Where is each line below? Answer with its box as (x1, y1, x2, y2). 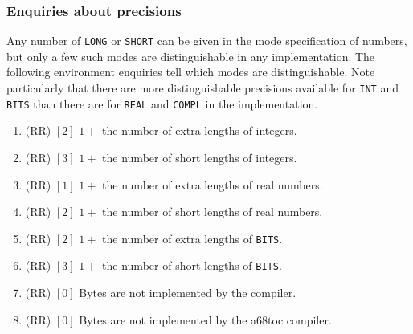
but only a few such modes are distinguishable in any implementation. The (6, 47, 375, 64)
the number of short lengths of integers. (102, 149, 297, 165)
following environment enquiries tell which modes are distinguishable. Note (6, 63, 375, 80)
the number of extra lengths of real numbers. (102, 176, 323, 193)
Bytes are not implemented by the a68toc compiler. (79, 311, 332, 328)
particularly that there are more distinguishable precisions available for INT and (6, 79, 399, 96)
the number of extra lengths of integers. (102, 122, 297, 139)
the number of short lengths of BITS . (102, 257, 282, 274)
